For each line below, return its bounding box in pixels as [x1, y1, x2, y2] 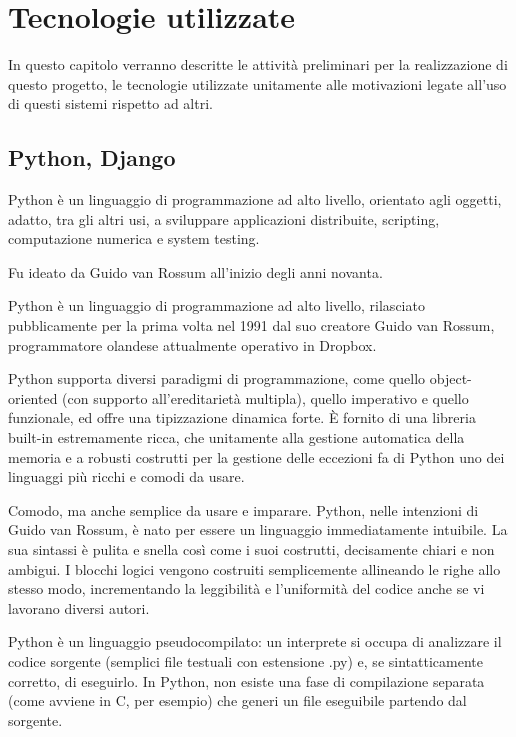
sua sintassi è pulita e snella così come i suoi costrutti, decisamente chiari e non [8, 539, 495, 560]
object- [429, 368, 472, 389]
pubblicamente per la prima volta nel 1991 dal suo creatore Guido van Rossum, [8, 315, 495, 336]
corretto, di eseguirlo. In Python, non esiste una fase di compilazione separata [8, 670, 485, 691]
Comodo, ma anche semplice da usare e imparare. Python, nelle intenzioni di [8, 499, 479, 520]
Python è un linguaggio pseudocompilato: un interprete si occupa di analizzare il [8, 631, 502, 652]
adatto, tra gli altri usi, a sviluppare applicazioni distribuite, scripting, [8, 208, 440, 229]
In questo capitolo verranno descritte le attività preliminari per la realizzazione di [8, 54, 508, 75]
